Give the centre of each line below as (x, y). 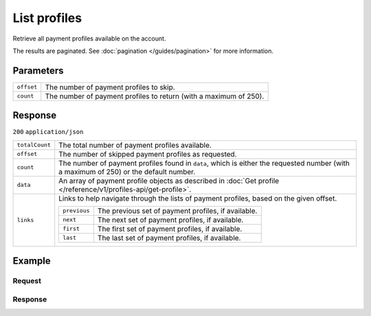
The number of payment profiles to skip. (110, 87)
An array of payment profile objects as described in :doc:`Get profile (169, 181)
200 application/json (48, 132)
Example (32, 261)
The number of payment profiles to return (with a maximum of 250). (155, 96)
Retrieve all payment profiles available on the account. (89, 38)
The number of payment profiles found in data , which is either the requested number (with (204, 163)
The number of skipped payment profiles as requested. (148, 154)
